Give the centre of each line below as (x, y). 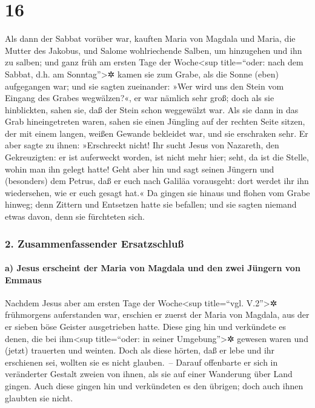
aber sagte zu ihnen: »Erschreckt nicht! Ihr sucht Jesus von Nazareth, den (142, 145)
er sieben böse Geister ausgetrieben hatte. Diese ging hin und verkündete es (146, 327)
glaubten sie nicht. (39, 397)
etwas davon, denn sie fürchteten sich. (75, 216)
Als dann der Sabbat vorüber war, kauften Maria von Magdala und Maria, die (150, 38)
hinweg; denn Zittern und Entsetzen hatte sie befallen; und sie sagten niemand (151, 204)
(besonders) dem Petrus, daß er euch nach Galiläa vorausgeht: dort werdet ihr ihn (157, 181)
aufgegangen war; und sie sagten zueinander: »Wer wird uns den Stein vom (144, 86)
